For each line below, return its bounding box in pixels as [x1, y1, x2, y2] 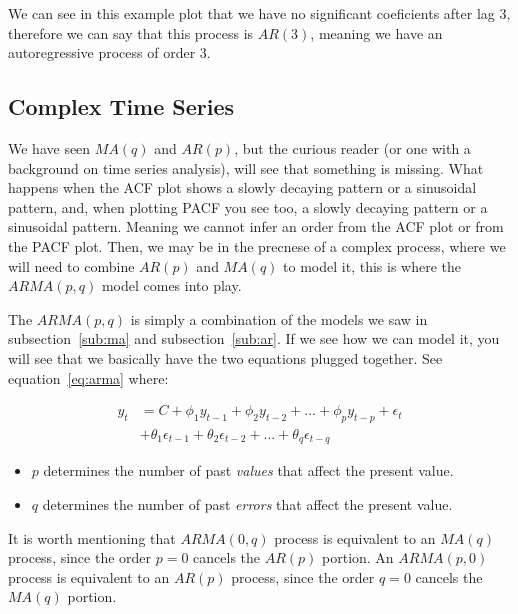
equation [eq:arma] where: [8, 367, 169, 388]
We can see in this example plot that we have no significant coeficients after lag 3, [8, 3, 511, 23]
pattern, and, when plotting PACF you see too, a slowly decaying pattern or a [8, 196, 488, 217]
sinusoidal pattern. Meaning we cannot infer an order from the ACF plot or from [8, 216, 504, 237]
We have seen [8, 137, 91, 158]
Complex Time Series [8, 91, 235, 122]
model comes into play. [101, 275, 242, 296]
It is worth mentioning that [8, 527, 176, 548]
